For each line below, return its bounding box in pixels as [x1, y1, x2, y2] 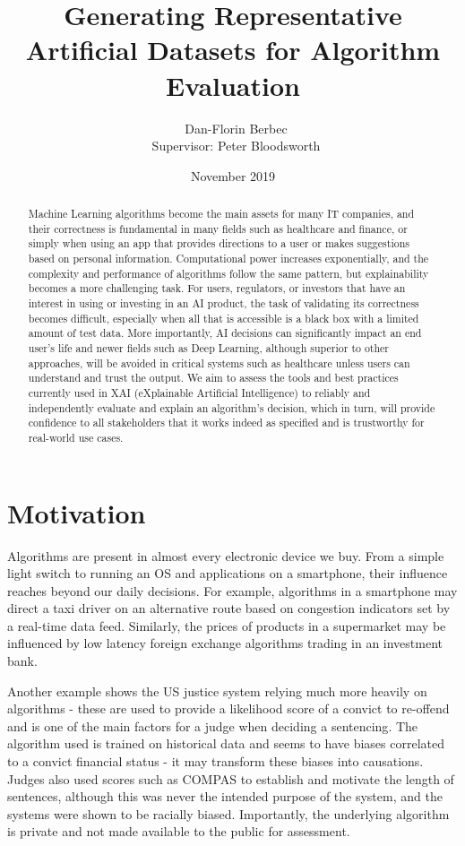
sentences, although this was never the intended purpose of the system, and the [7, 787, 443, 806]
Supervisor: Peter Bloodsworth [151, 136, 321, 155]
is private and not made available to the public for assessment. [7, 822, 350, 841]
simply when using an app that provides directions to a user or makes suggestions [28, 236, 409, 251]
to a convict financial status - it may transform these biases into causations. [7, 752, 424, 771]
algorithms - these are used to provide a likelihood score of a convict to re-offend [7, 699, 450, 718]
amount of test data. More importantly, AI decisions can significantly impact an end [28, 325, 422, 341]
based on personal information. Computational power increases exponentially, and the [28, 251, 429, 266]
